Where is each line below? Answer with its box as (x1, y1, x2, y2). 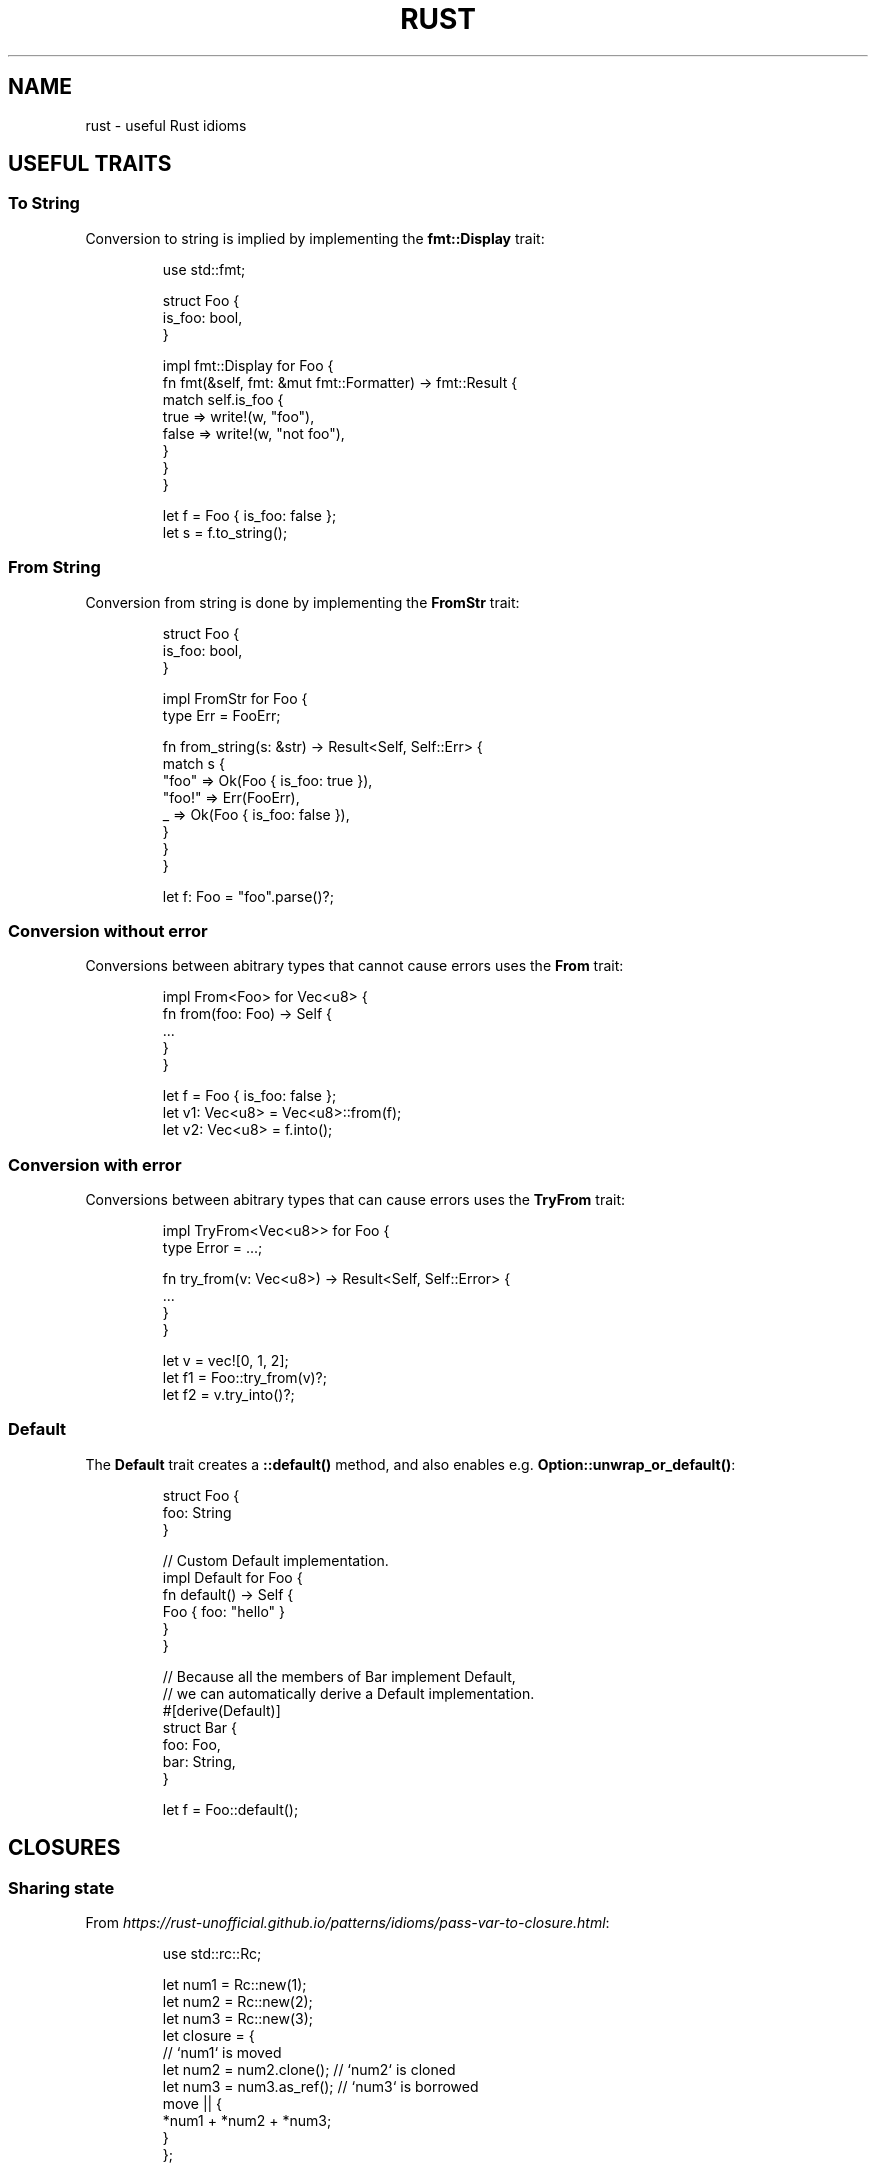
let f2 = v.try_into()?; (162, 1386, 295, 1404)
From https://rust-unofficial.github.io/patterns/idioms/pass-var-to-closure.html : (85, 1914, 610, 1932)
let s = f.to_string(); (162, 523, 288, 541)
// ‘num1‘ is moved (162, 2044, 282, 2062)
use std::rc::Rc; (162, 1945, 262, 1963)
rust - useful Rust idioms (85, 116, 247, 134)
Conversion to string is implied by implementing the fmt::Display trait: (85, 229, 545, 247)
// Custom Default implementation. (162, 1551, 389, 1569)
